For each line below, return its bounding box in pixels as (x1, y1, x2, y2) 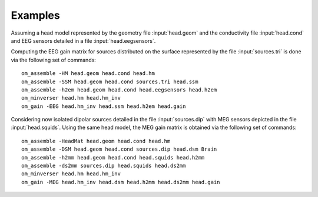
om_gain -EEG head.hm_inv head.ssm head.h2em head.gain (21, 103, 186, 110)
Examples (11, 9, 60, 22)
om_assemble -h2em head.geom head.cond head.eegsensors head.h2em (21, 86, 217, 93)
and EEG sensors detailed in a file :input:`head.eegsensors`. (11, 37, 156, 44)
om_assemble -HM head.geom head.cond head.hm (21, 70, 155, 77)
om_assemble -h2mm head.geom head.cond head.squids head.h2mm (21, 154, 205, 161)
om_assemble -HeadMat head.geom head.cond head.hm (21, 138, 171, 144)
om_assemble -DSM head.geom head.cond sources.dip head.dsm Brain (21, 146, 217, 152)
